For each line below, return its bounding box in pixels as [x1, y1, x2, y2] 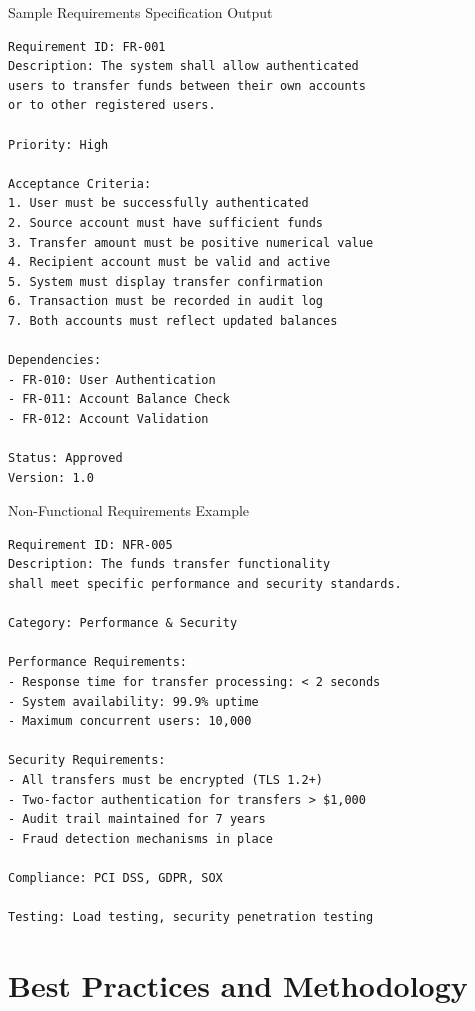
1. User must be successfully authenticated [8, 196, 309, 211]
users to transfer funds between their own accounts [8, 78, 366, 93]
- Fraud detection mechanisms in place [8, 831, 273, 846]
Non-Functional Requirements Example [8, 500, 250, 521]
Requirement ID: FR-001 [8, 39, 166, 54]
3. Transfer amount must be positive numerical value [8, 235, 374, 250]
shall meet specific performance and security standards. [8, 577, 402, 592]
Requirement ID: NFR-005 [8, 537, 173, 552]
